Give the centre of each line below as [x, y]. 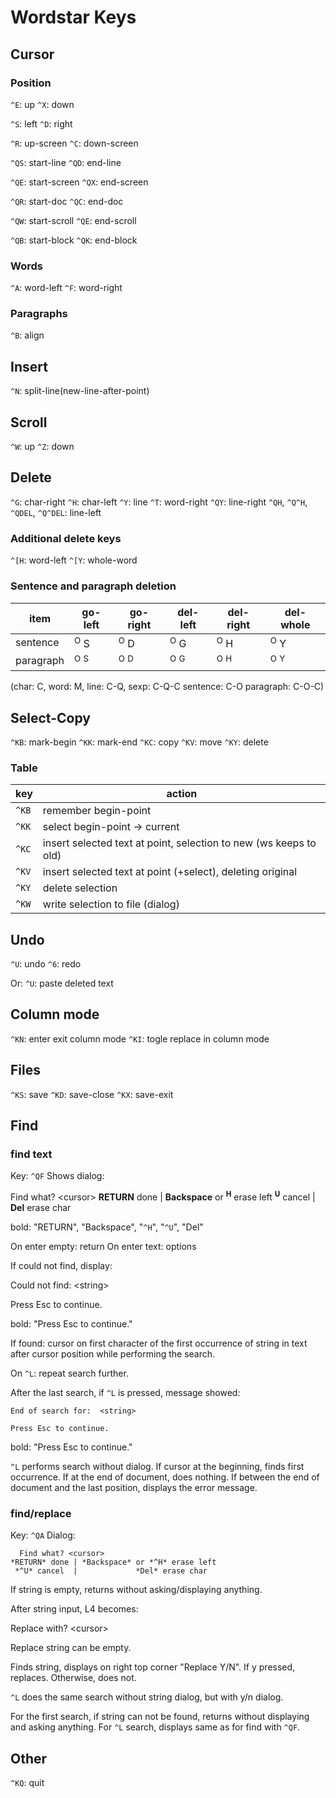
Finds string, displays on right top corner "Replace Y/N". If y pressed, [153, 1667]
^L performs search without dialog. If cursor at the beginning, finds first [157, 1467]
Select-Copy [50, 717]
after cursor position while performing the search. [113, 1354]
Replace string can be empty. [71, 1648]
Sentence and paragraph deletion [93, 586]
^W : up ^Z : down [42, 447]
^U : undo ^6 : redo [46, 964]
